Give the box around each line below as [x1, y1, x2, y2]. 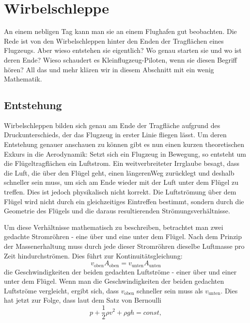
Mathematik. [4, 74, 42, 84]
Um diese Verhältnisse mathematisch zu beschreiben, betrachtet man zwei [4, 222, 223, 232]
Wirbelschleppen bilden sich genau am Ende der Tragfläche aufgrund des [4, 120, 220, 130]
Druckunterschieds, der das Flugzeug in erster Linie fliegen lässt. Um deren [4, 129, 227, 140]
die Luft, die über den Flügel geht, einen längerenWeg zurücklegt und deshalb [4, 167, 234, 178]
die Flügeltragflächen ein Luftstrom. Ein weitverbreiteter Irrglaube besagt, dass [4, 158, 240, 168]
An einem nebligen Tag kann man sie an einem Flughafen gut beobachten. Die [4, 26, 237, 36]
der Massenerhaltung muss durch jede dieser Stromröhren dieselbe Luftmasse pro [4, 241, 245, 251]
